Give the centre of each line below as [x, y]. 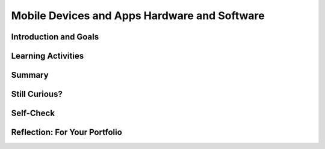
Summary [30, 75]
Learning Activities [48, 56]
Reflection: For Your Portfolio [67, 133]
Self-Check [33, 113]
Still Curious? [37, 94]
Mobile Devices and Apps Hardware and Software [138, 16]
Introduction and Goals [55, 37]
